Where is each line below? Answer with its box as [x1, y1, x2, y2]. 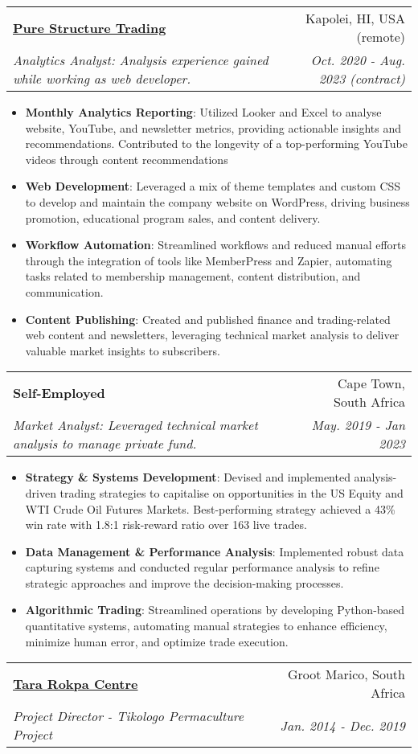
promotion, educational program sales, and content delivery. [25, 209, 321, 226]
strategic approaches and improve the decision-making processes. [25, 574, 344, 591]
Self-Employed [13, 383, 105, 402]
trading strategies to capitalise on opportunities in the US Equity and [59, 484, 404, 501]
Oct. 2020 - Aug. [310, 51, 405, 69]
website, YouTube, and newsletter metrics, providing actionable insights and [25, 119, 401, 136]
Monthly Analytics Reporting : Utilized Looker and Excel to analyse [25, 104, 382, 120]
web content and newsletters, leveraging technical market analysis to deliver [25, 326, 400, 343]
